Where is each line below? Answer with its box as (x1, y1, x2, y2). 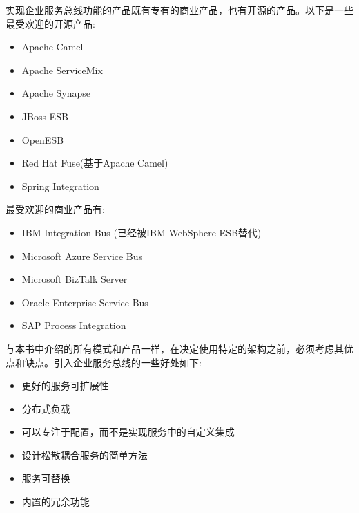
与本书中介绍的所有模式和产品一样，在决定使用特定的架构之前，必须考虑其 (6, 341, 344, 355)
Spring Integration (21, 178, 99, 193)
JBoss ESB (21, 109, 68, 123)
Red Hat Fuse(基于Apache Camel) (21, 156, 168, 170)
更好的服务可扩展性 (21, 378, 109, 393)
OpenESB (21, 132, 64, 147)
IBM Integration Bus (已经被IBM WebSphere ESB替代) (21, 225, 262, 239)
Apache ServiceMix (21, 62, 103, 77)
